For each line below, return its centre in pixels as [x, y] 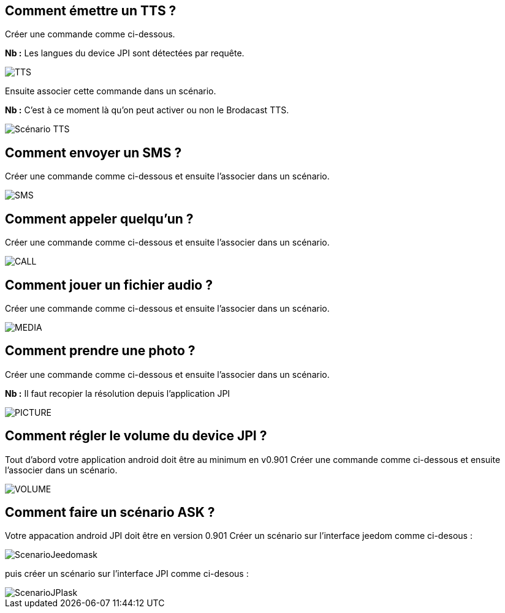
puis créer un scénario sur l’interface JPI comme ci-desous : [127, 574]
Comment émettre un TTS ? [91, 11]
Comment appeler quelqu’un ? [99, 219]
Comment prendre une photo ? [100, 351]
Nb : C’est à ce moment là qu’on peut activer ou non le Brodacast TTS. [147, 110]
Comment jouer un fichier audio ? [109, 285]
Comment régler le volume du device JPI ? [136, 436]
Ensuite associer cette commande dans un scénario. [111, 91]
